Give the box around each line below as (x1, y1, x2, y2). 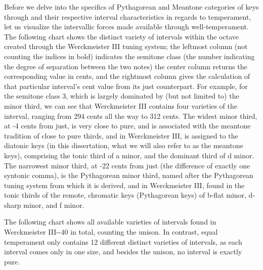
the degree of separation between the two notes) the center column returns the (4, 61, 247, 71)
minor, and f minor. (23, 199, 84, 210)
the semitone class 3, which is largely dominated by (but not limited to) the (4, 91, 239, 101)
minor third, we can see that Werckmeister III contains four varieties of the (4, 100, 237, 111)
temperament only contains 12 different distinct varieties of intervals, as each (4, 236, 242, 247)
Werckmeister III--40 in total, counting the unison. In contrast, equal (4, 227, 218, 237)
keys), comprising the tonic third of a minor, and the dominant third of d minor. (4, 150, 254, 160)
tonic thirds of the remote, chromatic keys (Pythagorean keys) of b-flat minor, (4, 190, 246, 200)
